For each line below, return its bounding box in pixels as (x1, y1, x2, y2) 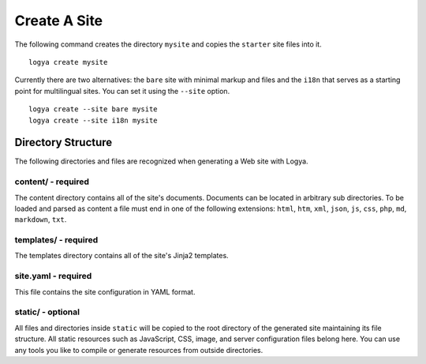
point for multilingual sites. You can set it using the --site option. (14, 86, 230, 96)
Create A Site (14, 12, 103, 29)
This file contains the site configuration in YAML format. (14, 287, 196, 296)
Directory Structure (14, 136, 113, 149)
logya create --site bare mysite (28, 105, 158, 114)
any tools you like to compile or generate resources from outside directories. (14, 345, 263, 355)
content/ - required (14, 176, 90, 187)
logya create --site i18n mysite (28, 115, 158, 125)
